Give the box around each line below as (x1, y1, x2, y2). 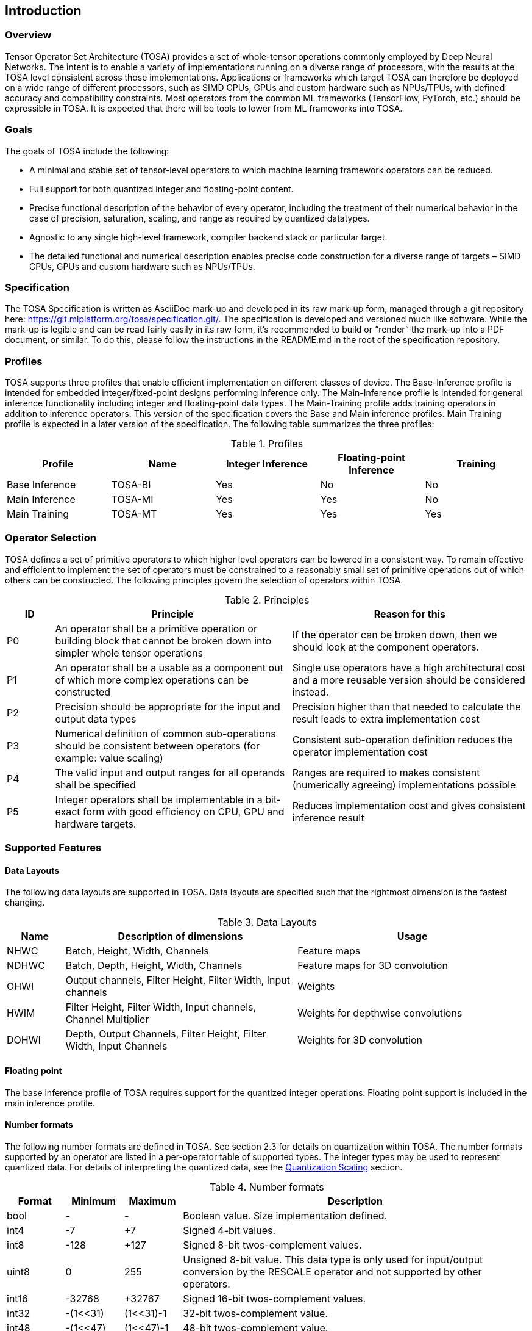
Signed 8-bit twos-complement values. (183, 1238, 362, 1251)
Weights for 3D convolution (297, 1034, 422, 1047)
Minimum (71, 1194, 116, 1207)
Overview (5, 29, 52, 41)
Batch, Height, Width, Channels (65, 945, 209, 958)
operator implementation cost (292, 745, 428, 758)
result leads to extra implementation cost (292, 712, 480, 725)
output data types (55, 712, 137, 725)
